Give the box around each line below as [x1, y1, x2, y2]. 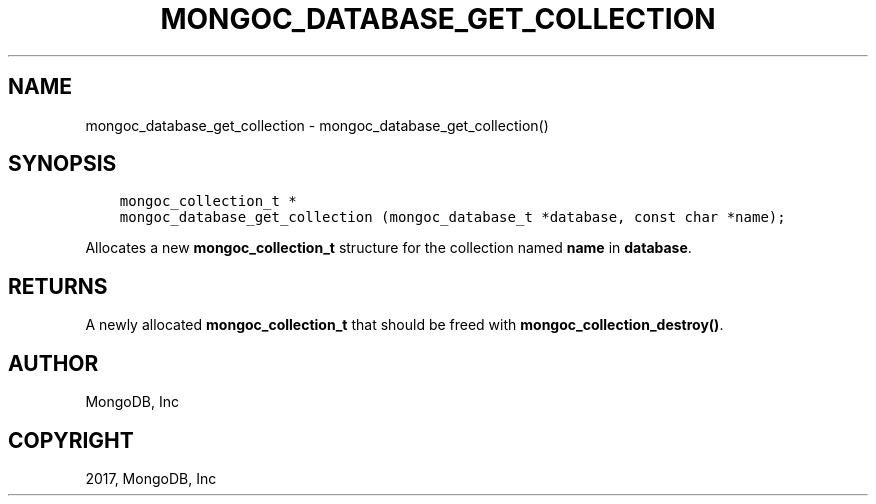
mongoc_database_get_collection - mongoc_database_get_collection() [85, 116, 549, 134]
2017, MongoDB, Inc [85, 469, 217, 487]
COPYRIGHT [8, 427, 134, 453]
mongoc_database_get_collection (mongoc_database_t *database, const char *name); [119, 209, 786, 226]
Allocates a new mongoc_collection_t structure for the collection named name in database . [85, 239, 692, 257]
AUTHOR [8, 350, 99, 376]
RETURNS [8, 273, 108, 299]
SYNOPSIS [8, 151, 117, 177]
